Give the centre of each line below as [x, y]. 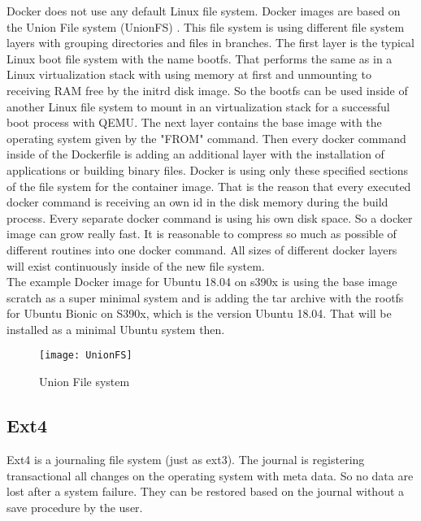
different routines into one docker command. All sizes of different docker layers [202, 249]
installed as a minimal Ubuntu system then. [116, 329]
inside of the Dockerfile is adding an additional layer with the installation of [195, 154]
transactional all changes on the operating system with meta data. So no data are [210, 475]
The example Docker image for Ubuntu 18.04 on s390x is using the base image [202, 282]
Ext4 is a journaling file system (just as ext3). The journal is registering [186, 459]
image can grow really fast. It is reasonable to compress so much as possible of [202, 234]
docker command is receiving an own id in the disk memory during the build [197, 202]
